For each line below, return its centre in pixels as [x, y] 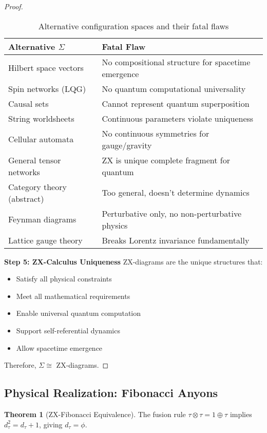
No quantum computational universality [174, 88]
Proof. [14, 6]
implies [241, 414]
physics [115, 225]
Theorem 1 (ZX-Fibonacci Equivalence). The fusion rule [95, 414]
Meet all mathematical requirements [73, 296]
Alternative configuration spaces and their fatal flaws [133, 26]
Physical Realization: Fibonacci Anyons [111, 393]
